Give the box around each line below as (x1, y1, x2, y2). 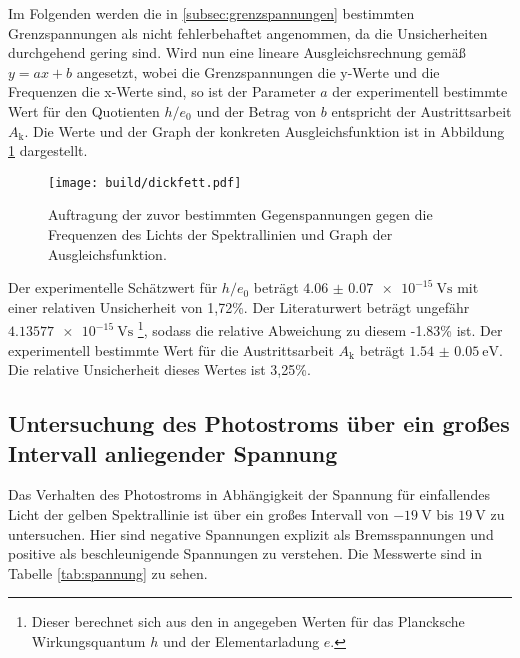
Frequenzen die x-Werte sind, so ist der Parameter (8, 81, 316, 102)
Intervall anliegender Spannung (8, 437, 338, 468)
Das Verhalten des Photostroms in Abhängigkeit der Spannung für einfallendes (8, 484, 491, 505)
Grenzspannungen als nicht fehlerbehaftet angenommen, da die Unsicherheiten (8, 22, 488, 43)
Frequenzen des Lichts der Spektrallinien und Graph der (48, 224, 393, 244)
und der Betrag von (196, 100, 317, 121)
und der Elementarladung (162, 630, 320, 651)
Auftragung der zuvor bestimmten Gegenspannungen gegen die (48, 204, 433, 225)
